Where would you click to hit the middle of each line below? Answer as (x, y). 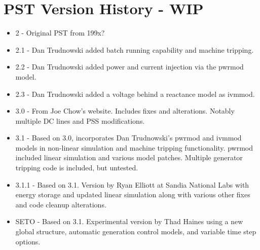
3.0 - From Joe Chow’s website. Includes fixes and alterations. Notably (125, 111)
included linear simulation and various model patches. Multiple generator (129, 157)
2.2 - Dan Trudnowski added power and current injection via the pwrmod (129, 67)
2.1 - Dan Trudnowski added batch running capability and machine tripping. (135, 49)
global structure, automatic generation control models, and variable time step (136, 231)
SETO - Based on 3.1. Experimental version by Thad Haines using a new (129, 221)
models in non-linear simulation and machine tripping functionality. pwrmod (134, 147)
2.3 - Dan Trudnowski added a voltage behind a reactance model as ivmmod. (135, 94)
